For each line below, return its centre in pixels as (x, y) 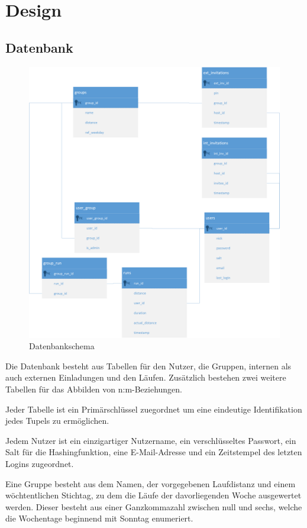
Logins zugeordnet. (40, 463)
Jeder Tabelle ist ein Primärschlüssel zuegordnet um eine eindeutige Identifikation (154, 409)
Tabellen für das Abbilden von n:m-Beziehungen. (94, 389)
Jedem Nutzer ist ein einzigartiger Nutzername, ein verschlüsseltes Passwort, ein (151, 440)
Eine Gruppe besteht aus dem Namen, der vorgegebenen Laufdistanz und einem (151, 483)
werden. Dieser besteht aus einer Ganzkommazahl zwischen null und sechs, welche (154, 506)
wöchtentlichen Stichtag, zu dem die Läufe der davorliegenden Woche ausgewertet (153, 495)
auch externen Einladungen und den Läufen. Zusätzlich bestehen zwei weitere (146, 377)
